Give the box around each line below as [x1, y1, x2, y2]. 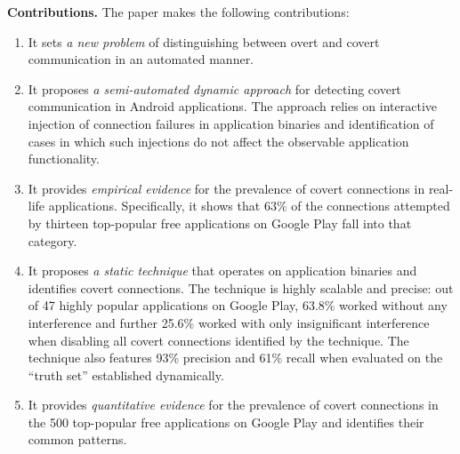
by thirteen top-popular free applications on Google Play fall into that [28, 213, 412, 232]
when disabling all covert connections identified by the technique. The [28, 331, 409, 349]
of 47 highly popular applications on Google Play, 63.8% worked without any [28, 296, 448, 315]
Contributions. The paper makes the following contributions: [7, 3, 350, 20]
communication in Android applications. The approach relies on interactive [28, 97, 438, 115]
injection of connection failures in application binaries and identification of [28, 114, 434, 132]
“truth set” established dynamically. [28, 365, 224, 384]
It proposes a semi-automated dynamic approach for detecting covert [28, 79, 401, 98]
